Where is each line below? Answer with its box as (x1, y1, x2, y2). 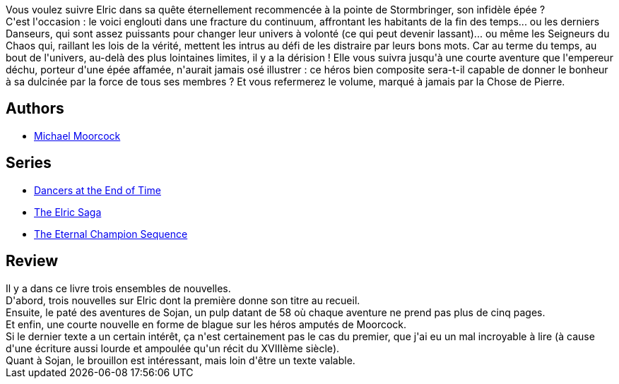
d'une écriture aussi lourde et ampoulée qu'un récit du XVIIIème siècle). (6, 342, 340, 354)
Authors (6, 100, 64, 118)
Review (6, 252, 59, 270)
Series (6, 154, 52, 172)
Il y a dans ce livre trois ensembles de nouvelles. (6, 282, 231, 294)
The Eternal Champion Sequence (34, 227, 188, 240)
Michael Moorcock (34, 129, 121, 142)
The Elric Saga (34, 205, 102, 218)
